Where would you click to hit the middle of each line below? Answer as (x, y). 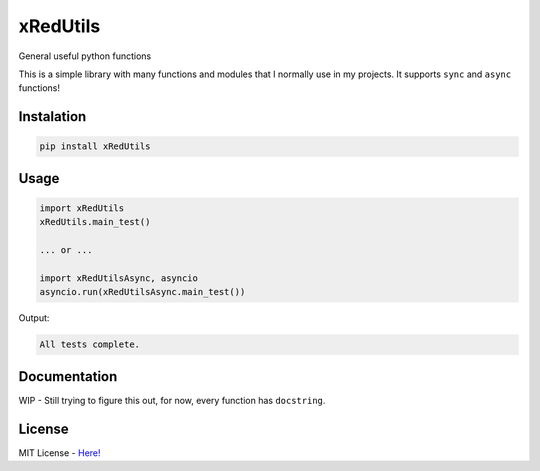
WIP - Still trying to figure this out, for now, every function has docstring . (172, 400)
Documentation (68, 376)
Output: (34, 318)
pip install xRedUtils (95, 146)
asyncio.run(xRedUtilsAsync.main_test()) (142, 292)
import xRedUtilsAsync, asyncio (119, 278)
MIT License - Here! (59, 452)
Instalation (52, 116)
